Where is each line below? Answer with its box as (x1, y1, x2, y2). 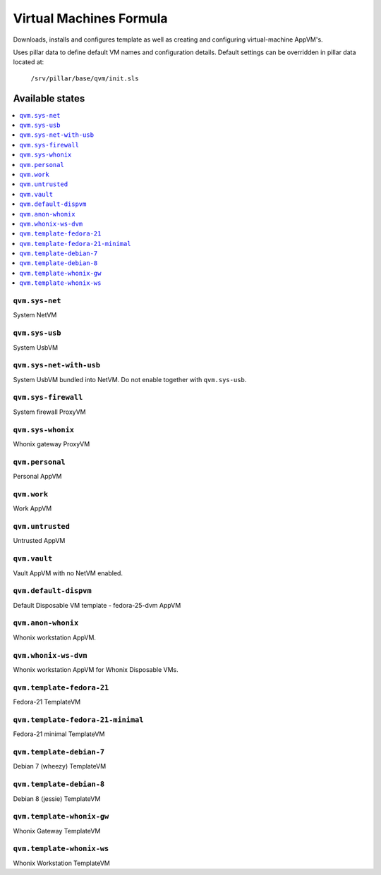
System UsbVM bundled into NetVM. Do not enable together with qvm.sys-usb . (13, 375, 247, 384)
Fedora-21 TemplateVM (13, 698, 81, 706)
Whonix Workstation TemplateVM (13, 859, 111, 867)
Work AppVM (13, 504, 52, 513)
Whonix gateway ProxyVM (13, 439, 90, 448)
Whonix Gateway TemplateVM (13, 826, 101, 835)
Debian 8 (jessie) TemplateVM (13, 794, 101, 803)
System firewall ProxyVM (13, 408, 86, 416)
